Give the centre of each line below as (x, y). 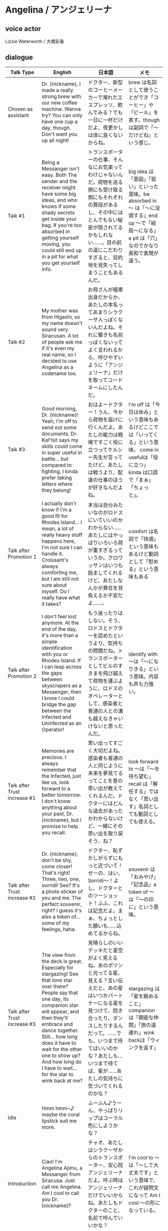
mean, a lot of (58, 529)
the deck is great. (62, 961)
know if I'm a (57, 509)
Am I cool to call (60, 1193)
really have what (61, 597)
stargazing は (144, 988)
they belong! (56, 490)
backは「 (139, 1040)
